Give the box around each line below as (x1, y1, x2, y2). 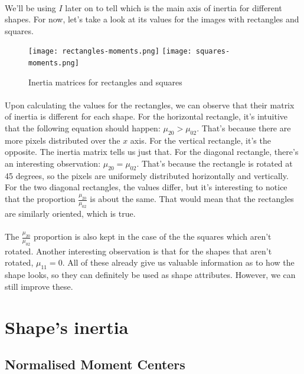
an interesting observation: (5, 157, 101, 170)
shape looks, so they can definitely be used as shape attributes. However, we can (5, 269, 296, 281)
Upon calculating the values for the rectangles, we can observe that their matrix (5, 98, 295, 111)
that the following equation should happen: (5, 122, 161, 134)
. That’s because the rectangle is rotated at (136, 157, 293, 170)
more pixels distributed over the (5, 134, 120, 146)
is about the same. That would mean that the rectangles (90, 193, 294, 205)
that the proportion (5, 193, 76, 205)
